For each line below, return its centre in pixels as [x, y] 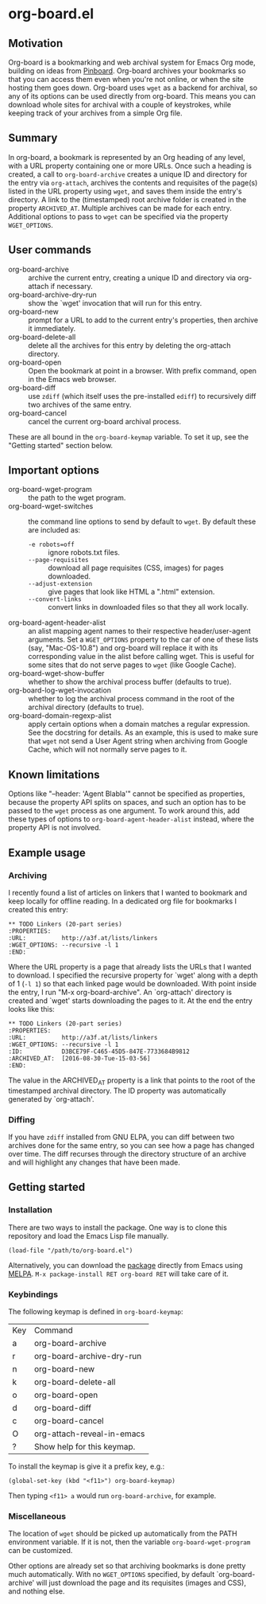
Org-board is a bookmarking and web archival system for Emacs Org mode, [132, 62]
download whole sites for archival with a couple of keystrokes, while [120, 105]
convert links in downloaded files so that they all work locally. [148, 607]
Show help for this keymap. [85, 1447]
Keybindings [33, 1294]
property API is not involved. [55, 828]
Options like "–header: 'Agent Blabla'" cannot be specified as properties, [127, 794]
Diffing [22, 1119]
